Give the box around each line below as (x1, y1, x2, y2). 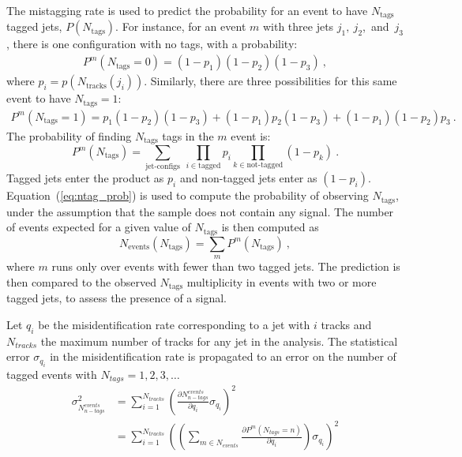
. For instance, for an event (115, 18, 246, 35)
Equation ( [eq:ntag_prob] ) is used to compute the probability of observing (6, 187, 369, 204)
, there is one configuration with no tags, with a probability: (6, 36, 298, 52)
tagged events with (6, 365, 97, 382)
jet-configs (145, 163, 180, 171)
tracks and (321, 316, 372, 332)
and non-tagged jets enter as (179, 170, 317, 186)
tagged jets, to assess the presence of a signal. (6, 290, 227, 306)
